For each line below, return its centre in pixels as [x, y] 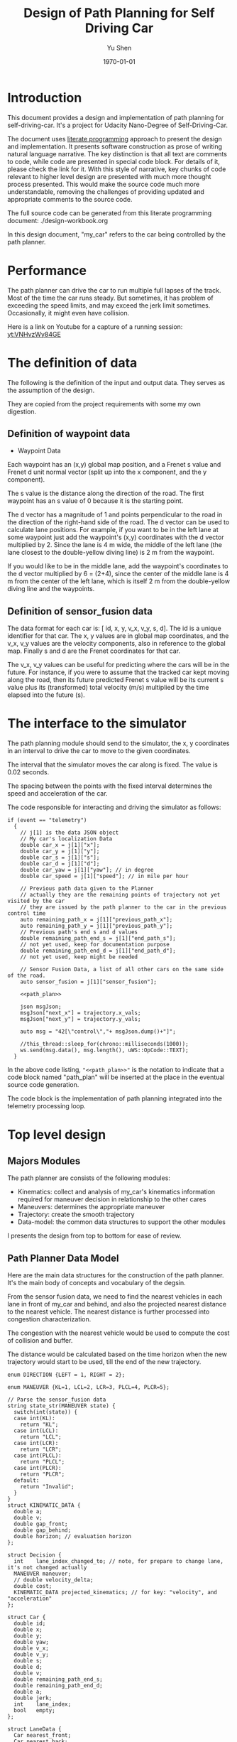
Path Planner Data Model [63, 1258]
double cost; [33, 1586]
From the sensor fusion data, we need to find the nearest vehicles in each [115, 1296]
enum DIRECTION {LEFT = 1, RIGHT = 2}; [66, 1375]
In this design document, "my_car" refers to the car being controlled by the [116, 234]
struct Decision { [34, 1555]
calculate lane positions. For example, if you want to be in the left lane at [113, 530]
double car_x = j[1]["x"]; [60, 845]
